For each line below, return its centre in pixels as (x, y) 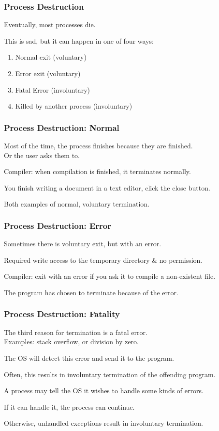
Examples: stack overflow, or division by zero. (71, 342)
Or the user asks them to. (42, 155)
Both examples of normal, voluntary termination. (77, 204)
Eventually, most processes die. (50, 24)
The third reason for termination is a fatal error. (76, 332)
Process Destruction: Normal (62, 127)
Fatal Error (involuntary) (53, 89)
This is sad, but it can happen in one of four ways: (79, 40)
